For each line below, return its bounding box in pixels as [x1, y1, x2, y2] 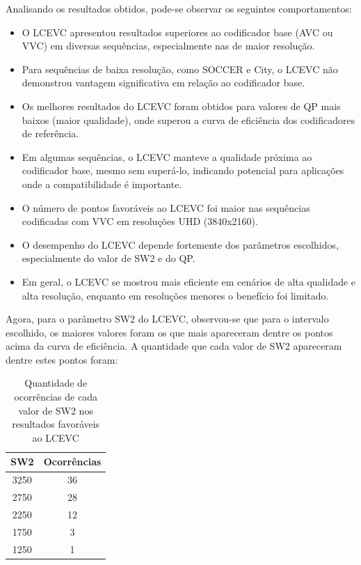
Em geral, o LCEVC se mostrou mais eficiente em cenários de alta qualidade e [22, 274, 356, 288]
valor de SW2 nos [18, 403, 93, 417]
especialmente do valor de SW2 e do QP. [22, 251, 195, 265]
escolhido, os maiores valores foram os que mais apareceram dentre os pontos [6, 325, 333, 339]
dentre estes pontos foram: [6, 352, 118, 366]
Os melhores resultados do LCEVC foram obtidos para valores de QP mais [22, 98, 341, 113]
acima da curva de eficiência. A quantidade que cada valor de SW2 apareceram [6, 339, 342, 353]
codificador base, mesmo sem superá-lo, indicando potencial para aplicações [22, 163, 344, 178]
